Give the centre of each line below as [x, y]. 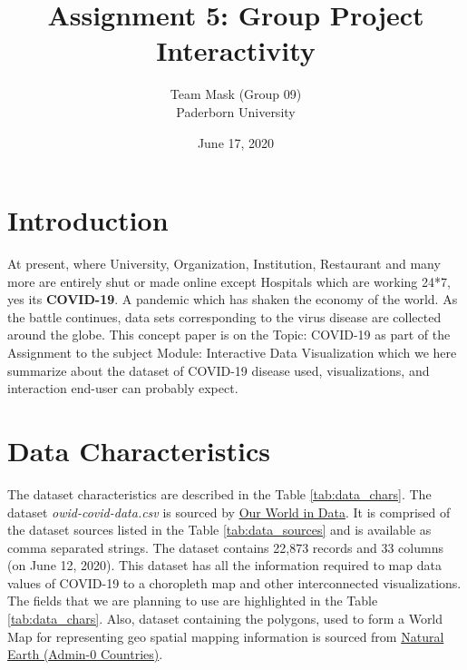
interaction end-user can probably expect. [123, 388]
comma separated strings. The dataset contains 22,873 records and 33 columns [225, 547]
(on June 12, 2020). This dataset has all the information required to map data [224, 565]
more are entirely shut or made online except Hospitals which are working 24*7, [229, 281]
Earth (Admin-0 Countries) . [85, 654]
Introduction [88, 220]
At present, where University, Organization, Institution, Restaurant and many [224, 264]
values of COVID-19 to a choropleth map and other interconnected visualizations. [234, 582]
